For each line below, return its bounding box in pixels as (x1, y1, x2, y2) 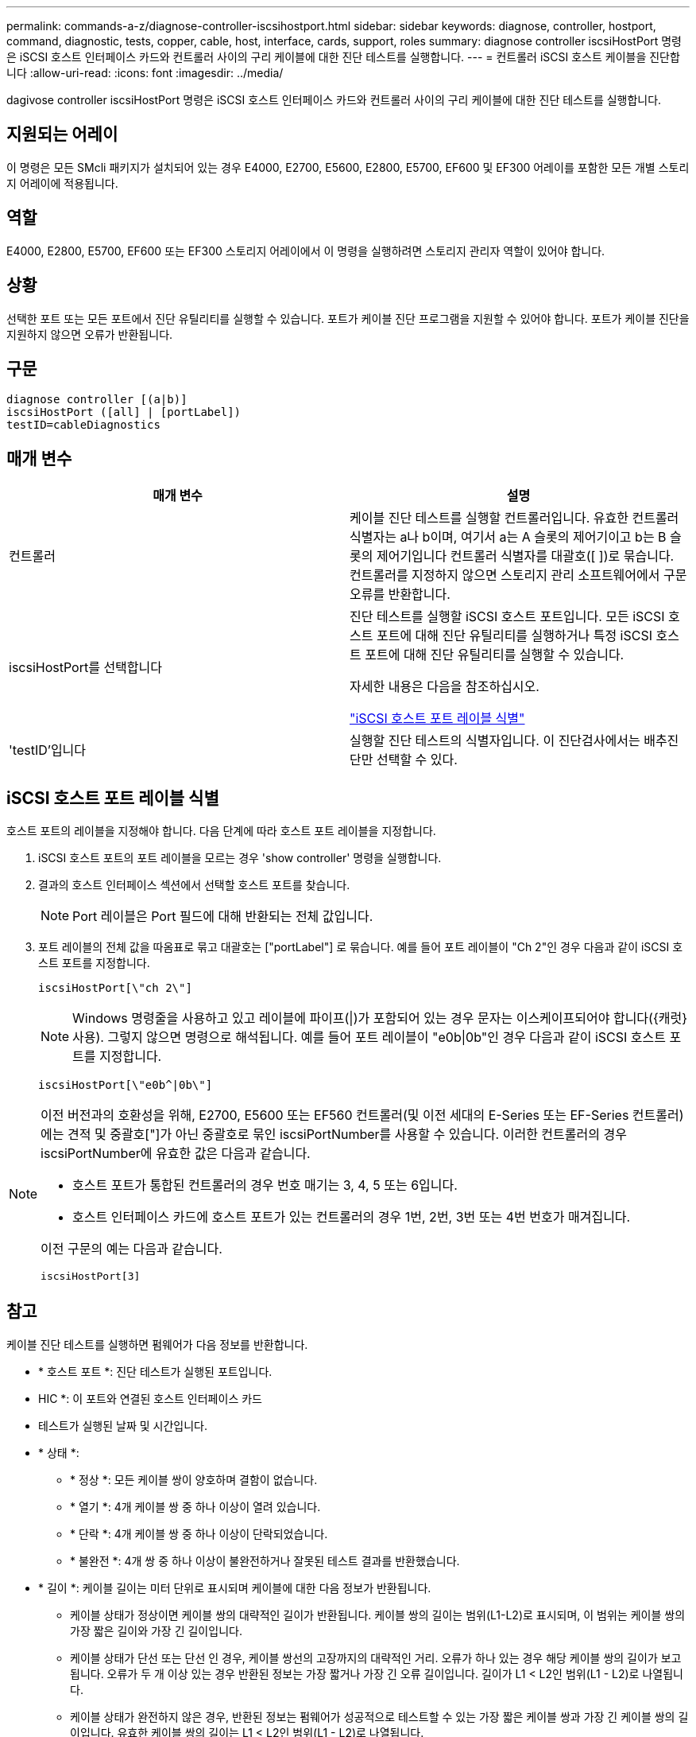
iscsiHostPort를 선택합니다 (9, 659, 162, 676)
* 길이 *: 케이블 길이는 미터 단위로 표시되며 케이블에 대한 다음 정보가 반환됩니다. (38, 1580, 431, 1595)
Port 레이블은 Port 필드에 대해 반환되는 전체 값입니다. (72, 908, 373, 925)
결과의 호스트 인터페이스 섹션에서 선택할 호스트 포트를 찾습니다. (38, 878, 350, 892)
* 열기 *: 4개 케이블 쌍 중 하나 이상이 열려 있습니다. (70, 1499, 321, 1514)
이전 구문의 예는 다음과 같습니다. (41, 1241, 222, 1257)
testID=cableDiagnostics (6, 418, 160, 432)
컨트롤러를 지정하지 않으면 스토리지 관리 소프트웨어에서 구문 (350, 567, 687, 584)
